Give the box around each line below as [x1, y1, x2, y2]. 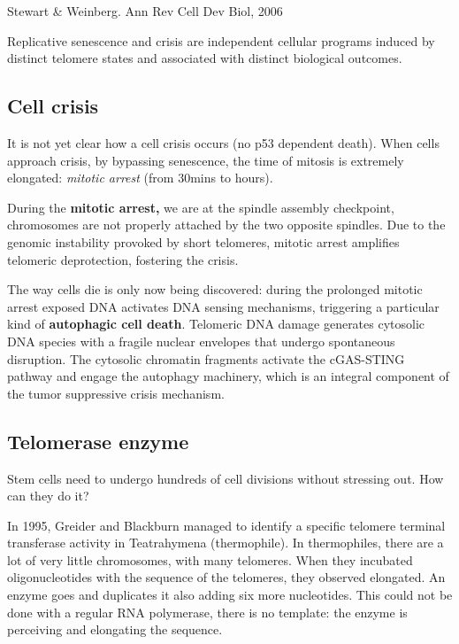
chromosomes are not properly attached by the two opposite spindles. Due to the [7, 215, 446, 234]
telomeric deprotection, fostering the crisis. [7, 250, 239, 268]
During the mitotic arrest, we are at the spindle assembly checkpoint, [7, 198, 394, 216]
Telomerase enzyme [7, 427, 189, 454]
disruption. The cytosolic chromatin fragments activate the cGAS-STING [7, 349, 405, 368]
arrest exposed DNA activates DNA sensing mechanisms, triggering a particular [7, 297, 440, 315]
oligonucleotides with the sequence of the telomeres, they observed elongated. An [7, 568, 446, 586]
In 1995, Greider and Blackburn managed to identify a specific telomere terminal [7, 516, 446, 534]
